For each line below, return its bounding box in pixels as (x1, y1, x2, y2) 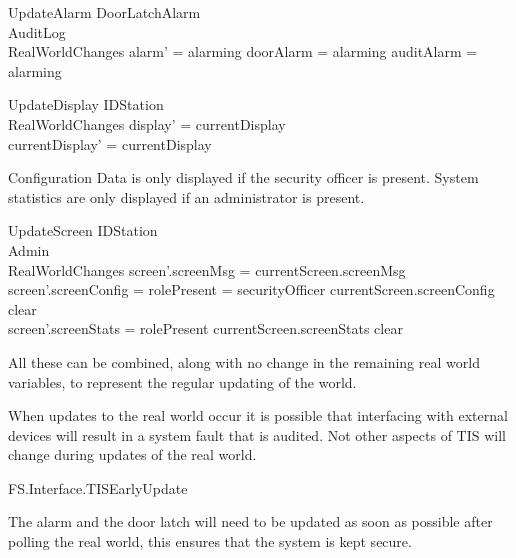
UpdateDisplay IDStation (8, 94, 164, 115)
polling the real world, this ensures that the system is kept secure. (8, 531, 412, 552)
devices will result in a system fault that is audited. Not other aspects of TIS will (8, 424, 506, 445)
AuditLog (8, 21, 66, 42)
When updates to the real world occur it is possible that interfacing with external (8, 405, 508, 426)
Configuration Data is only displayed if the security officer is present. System (8, 167, 479, 188)
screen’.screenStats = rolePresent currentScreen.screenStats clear (8, 318, 403, 339)
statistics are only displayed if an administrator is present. (8, 186, 365, 207)
